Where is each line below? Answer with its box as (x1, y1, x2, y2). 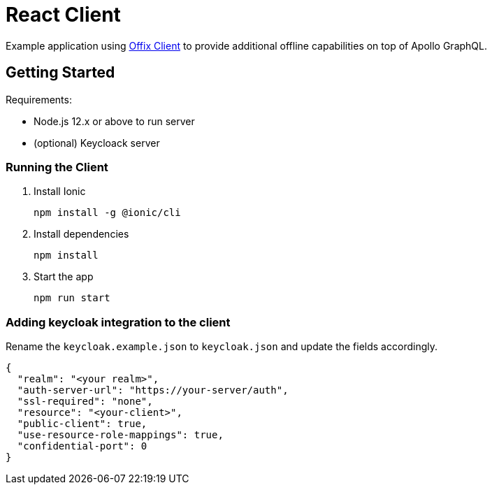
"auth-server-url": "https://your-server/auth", (17, 384, 289, 396)
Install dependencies (34, 228, 129, 240)
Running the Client (6, 159, 108, 174)
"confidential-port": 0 (17, 440, 147, 452)
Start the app (34, 271, 94, 283)
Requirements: (6, 93, 72, 106)
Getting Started (6, 64, 115, 82)
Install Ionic (34, 185, 86, 198)
